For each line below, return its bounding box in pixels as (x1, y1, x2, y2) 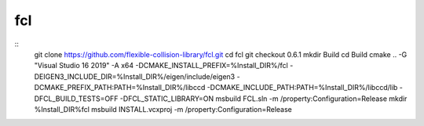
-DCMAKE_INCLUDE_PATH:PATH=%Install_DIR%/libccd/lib (207, 83, 398, 92)
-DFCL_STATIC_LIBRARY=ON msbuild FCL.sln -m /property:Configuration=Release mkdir (119, 94, 408, 103)
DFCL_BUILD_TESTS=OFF (34, 94, 119, 103)
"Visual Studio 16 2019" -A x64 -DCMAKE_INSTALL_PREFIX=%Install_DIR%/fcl (34, 61, 288, 70)
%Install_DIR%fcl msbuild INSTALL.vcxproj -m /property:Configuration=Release (34, 104, 292, 113)
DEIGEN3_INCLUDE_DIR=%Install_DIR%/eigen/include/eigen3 (34, 71, 236, 81)
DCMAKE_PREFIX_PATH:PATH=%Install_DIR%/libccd (34, 83, 206, 92)
